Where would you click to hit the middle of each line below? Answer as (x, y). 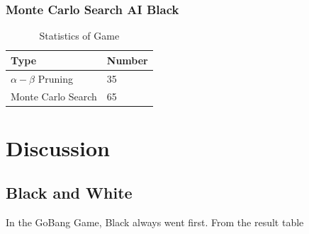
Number (127, 60)
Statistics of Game (79, 36)
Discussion (58, 147)
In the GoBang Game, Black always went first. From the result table (155, 222)
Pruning (55, 78)
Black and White (69, 193)
